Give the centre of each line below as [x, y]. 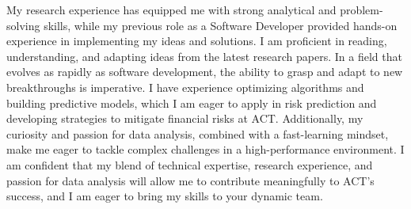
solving [23, 25]
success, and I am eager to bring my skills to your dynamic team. [165, 196]
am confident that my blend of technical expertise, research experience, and [190, 164]
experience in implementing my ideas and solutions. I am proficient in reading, [197, 41]
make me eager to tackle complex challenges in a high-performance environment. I [205, 149]
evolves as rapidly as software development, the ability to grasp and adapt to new [205, 72]
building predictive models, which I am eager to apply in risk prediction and [192, 103]
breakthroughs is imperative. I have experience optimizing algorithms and [185, 87]
